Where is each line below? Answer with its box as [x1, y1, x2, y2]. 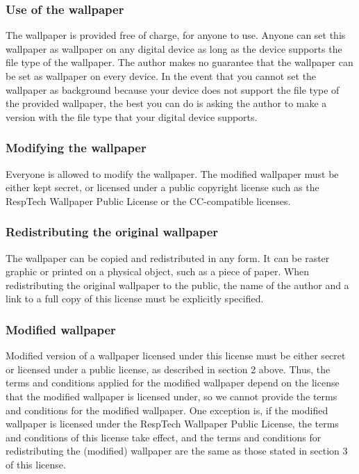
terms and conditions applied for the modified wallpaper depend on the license [6, 375, 340, 390]
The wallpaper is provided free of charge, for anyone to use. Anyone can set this [6, 28, 346, 42]
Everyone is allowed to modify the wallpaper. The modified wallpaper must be [6, 166, 339, 181]
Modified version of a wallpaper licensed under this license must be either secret [6, 348, 346, 363]
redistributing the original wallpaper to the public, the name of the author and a [6, 277, 349, 292]
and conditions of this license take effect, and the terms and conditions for [6, 430, 322, 444]
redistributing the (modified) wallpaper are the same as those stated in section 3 [6, 443, 348, 458]
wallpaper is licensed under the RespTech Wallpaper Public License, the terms [6, 416, 339, 431]
